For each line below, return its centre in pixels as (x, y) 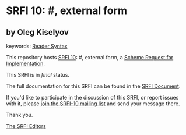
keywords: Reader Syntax (37, 46)
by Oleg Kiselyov (37, 32)
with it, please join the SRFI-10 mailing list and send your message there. (93, 104)
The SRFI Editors (26, 126)
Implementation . (26, 63)
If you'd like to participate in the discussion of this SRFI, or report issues (92, 97)
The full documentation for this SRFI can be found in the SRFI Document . (93, 86)
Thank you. (20, 115)
